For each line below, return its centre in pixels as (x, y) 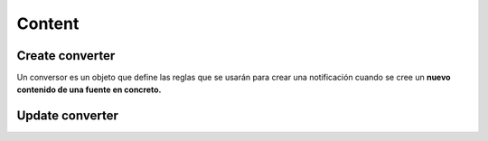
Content (48, 23)
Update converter (68, 116)
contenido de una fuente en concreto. (89, 89)
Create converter (66, 56)
